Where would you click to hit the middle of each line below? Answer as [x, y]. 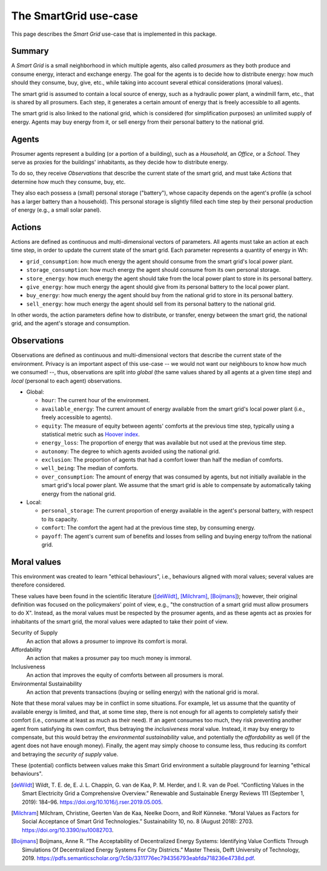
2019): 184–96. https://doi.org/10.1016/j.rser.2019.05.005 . [92, 802]
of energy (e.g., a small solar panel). [56, 210]
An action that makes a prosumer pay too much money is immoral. [109, 658]
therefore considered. [38, 585]
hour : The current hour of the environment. [96, 400]
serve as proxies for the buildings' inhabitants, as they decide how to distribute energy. [120, 162]
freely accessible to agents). [77, 417]
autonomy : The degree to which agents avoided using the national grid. [131, 451]
